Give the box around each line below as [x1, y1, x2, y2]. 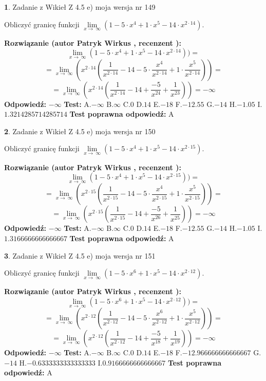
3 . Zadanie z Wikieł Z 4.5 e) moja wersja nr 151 [4, 250, 156, 261]
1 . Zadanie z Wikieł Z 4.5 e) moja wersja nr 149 [4, 2, 156, 12]
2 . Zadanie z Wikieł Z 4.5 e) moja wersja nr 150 [4, 125, 156, 136]
